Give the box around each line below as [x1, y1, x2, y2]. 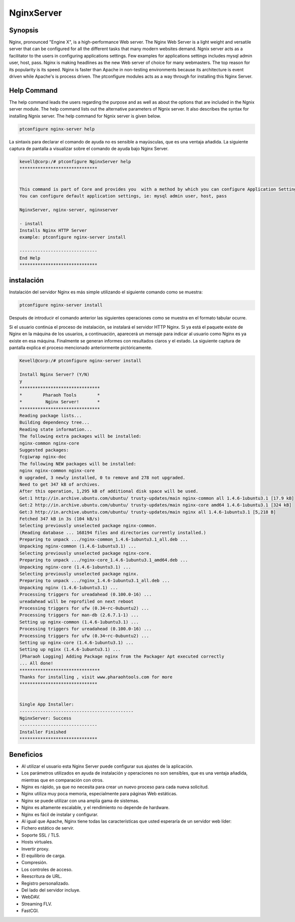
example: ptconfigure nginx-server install [19, 234, 126, 240]
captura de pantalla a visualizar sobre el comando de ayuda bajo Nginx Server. [9, 145, 169, 152]
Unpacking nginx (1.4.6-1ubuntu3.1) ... [19, 585, 118, 590]
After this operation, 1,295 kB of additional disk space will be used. [19, 489, 199, 494]
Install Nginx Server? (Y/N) [19, 372, 90, 377]
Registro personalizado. [21, 880, 70, 886]
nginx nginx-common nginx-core [19, 468, 95, 474]
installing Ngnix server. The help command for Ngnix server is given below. [9, 113, 161, 119]
